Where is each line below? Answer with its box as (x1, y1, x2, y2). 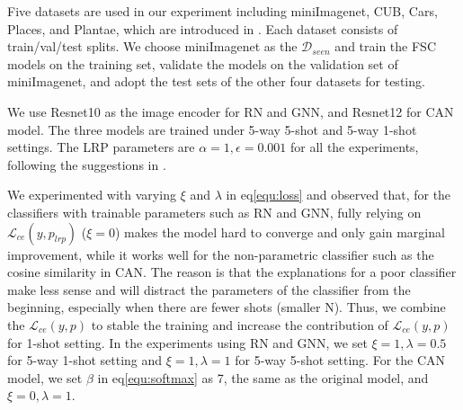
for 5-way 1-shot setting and (7, 351, 163, 370)
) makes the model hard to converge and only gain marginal (114, 222, 445, 241)
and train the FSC (334, 37, 437, 56)
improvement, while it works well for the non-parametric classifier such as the (7, 245, 434, 263)
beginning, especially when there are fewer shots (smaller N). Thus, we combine (7, 298, 446, 316)
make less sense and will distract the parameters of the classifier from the (7, 280, 411, 299)
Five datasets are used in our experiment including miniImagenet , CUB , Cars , (7, 2, 438, 20)
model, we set (7, 368, 83, 387)
